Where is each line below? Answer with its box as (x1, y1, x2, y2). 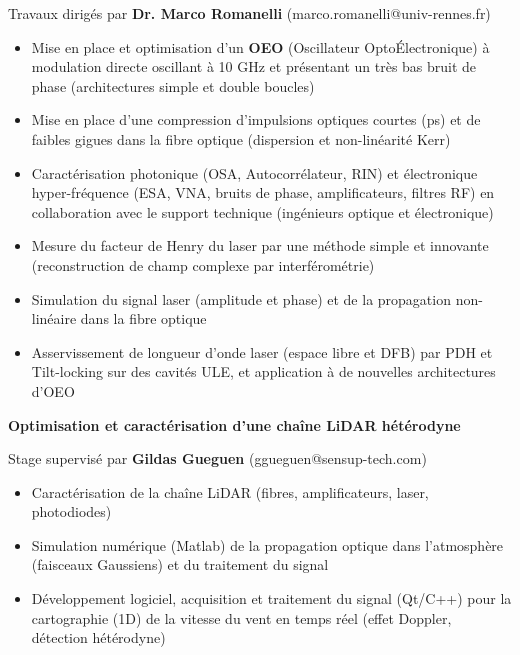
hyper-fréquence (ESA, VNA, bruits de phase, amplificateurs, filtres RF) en (31, 182, 495, 203)
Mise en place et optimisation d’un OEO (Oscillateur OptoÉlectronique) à (31, 36, 490, 57)
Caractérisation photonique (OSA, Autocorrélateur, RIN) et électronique (31, 162, 478, 183)
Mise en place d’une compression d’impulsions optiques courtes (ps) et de (31, 109, 481, 130)
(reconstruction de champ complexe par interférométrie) (31, 254, 375, 275)
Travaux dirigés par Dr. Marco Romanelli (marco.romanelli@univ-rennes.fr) (8, 3, 491, 23)
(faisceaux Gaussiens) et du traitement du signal (31, 554, 329, 575)
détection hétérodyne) (31, 627, 166, 648)
